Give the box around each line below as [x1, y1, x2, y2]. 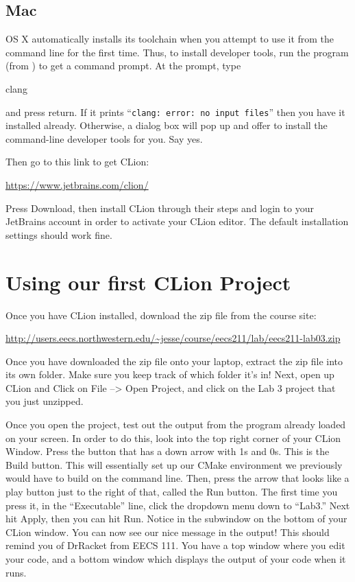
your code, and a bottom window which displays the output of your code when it [5, 552, 346, 566]
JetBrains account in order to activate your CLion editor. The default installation [5, 214, 349, 229]
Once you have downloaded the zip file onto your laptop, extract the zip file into [5, 353, 343, 368]
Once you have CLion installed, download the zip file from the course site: [5, 307, 317, 322]
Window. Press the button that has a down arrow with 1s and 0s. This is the [5, 444, 330, 458]
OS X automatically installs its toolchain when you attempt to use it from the [5, 32, 334, 46]
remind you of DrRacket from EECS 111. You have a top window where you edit [5, 538, 345, 552]
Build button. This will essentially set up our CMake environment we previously [5, 457, 343, 472]
